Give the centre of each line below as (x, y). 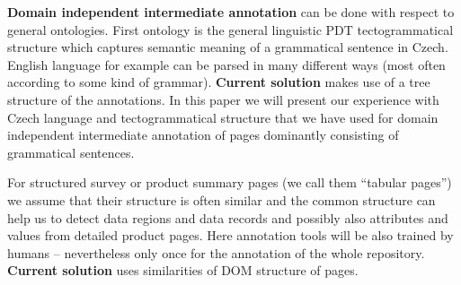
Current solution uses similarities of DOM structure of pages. (183, 270)
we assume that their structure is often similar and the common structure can (222, 199)
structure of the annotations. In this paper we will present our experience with (223, 99)
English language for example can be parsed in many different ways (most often (226, 64)
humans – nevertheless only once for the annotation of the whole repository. (216, 252)
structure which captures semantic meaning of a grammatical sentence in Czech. (228, 47)
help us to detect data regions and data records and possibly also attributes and (228, 217)
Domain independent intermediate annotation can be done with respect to (231, 12)
